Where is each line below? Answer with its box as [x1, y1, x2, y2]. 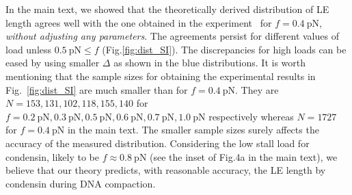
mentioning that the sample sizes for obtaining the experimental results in [5, 68, 316, 83]
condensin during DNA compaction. [5, 176, 156, 190]
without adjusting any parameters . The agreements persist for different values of [5, 29, 339, 43]
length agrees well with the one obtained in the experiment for [5, 15, 272, 29]
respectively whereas [208, 109, 294, 123]
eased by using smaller [5, 55, 100, 70]
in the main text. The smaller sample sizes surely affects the [67, 122, 319, 137]
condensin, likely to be [5, 149, 99, 164]
